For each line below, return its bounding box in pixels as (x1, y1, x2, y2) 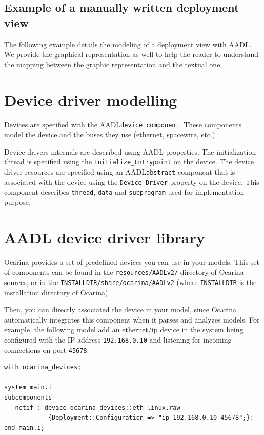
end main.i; (4, 424, 45, 431)
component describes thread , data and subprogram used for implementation (4, 186, 245, 197)
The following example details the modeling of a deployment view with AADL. (4, 39, 252, 49)
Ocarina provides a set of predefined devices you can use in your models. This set (4, 256, 260, 267)
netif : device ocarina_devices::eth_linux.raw (15, 404, 180, 411)
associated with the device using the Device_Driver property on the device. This (4, 176, 259, 187)
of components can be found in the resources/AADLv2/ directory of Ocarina (4, 267, 244, 277)
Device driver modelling (4, 89, 177, 110)
